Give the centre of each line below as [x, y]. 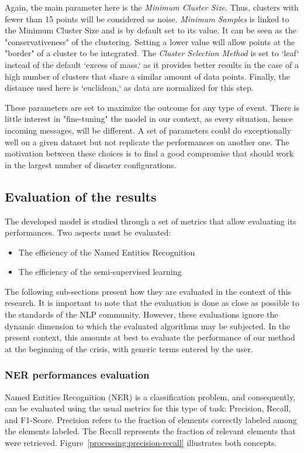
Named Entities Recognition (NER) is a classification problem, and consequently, [150, 396]
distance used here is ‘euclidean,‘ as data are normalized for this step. [129, 88]
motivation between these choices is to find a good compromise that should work [149, 153]
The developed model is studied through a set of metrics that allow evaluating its [151, 221]
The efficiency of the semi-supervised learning [100, 272]
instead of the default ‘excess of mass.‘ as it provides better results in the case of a [152, 64]
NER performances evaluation [77, 375]
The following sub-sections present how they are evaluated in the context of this [148, 291]
